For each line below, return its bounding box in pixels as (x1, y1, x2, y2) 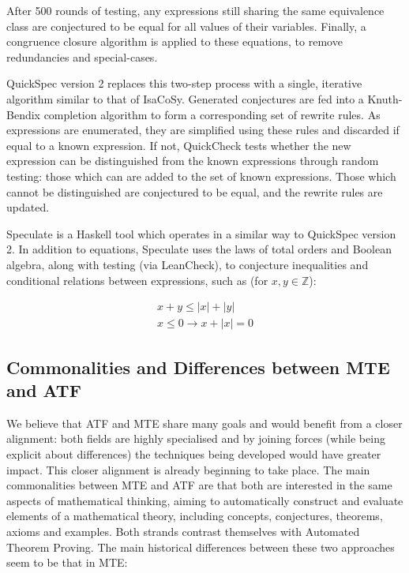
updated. (6, 199, 50, 215)
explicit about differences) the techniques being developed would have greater (6, 445, 381, 462)
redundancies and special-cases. (6, 48, 158, 65)
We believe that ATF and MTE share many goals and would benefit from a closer (6, 414, 403, 431)
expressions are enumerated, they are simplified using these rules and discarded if (6, 122, 400, 138)
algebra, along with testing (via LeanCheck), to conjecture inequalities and (6, 256, 369, 272)
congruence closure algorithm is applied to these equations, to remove (6, 33, 343, 50)
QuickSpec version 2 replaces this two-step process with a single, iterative (6, 75, 362, 92)
